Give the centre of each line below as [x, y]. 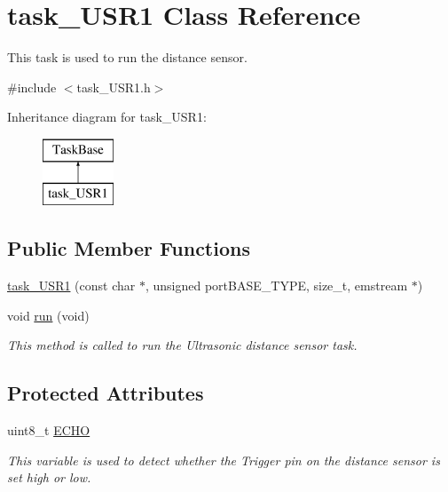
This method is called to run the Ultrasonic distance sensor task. [182, 345]
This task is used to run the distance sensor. [127, 57]
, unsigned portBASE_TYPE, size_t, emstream [276, 286]
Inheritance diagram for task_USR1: [107, 117]
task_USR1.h [114, 87]
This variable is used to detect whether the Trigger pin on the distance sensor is [224, 460]
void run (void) [48, 315]
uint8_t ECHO [49, 430]
